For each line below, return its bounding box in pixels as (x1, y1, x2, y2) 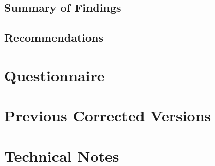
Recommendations (4, 30, 103, 46)
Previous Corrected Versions (4, 105, 211, 126)
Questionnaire (4, 65, 105, 86)
